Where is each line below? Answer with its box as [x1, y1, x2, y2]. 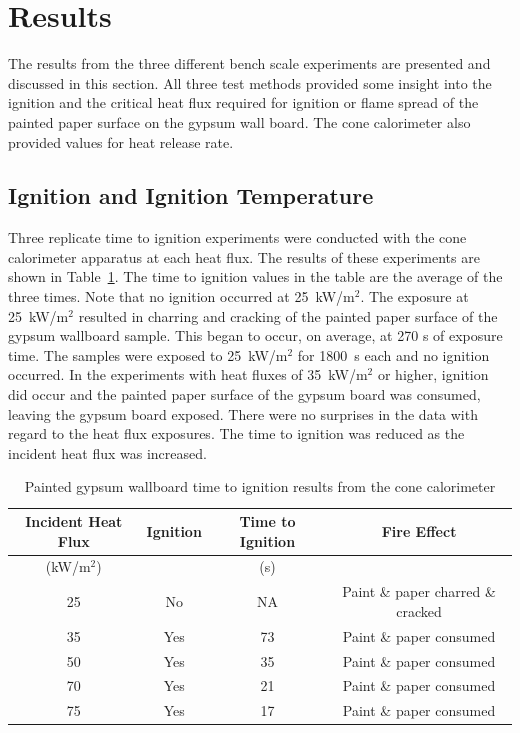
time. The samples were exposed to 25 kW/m [8, 344, 288, 365]
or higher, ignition [377, 364, 489, 385]
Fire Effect [381, 520, 457, 541]
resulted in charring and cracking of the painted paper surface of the [78, 305, 498, 326]
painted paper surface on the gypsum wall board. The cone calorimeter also [8, 111, 471, 132]
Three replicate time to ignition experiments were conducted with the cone [8, 227, 467, 248]
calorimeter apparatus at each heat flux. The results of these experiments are [8, 246, 480, 267]
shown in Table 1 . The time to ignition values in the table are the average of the [8, 266, 503, 287]
